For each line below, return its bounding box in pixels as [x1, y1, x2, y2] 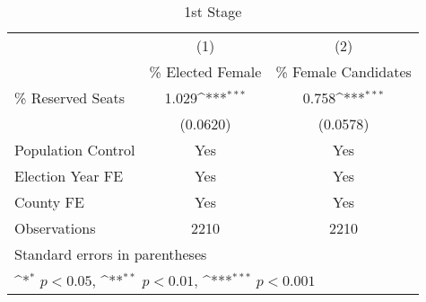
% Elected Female [149, 61, 262, 82]
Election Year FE [14, 165, 124, 186]
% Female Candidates [275, 61, 412, 82]
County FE [14, 191, 84, 212]
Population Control [14, 139, 135, 160]
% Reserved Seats [14, 87, 126, 108]
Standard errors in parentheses [14, 244, 207, 264]
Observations [14, 218, 96, 238]
